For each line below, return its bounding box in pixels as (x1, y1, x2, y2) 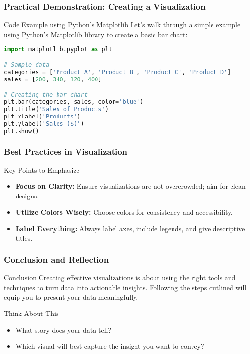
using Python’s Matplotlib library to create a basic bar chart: (4, 29, 188, 39)
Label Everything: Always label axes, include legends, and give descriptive (15, 223, 245, 234)
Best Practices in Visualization (4, 145, 128, 157)
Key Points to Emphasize (4, 164, 79, 175)
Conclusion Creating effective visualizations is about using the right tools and (4, 273, 236, 283)
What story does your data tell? (15, 324, 112, 334)
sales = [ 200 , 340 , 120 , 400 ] (4, 76, 102, 83)
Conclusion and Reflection (4, 254, 109, 266)
